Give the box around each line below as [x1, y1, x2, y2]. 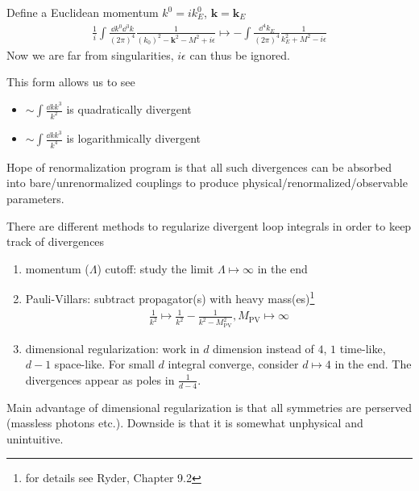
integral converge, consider [168, 356, 299, 372]
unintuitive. [6, 430, 64, 447]
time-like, [339, 339, 386, 356]
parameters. [6, 190, 64, 207]
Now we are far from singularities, [6, 46, 174, 63]
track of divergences [6, 233, 105, 250]
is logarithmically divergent [66, 130, 201, 146]
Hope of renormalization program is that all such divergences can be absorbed [6, 158, 392, 175]
